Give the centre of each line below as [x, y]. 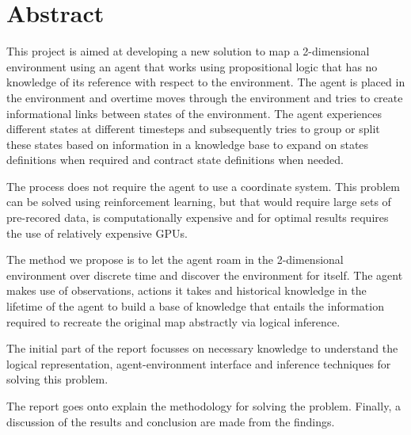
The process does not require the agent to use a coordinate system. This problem [203, 186]
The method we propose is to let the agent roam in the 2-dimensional [175, 259]
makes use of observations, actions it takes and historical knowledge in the [186, 290]
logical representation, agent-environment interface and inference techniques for [199, 363]
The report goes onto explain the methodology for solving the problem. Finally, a [204, 406]
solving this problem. [57, 379]
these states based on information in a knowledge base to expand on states [188, 144]
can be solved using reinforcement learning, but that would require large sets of [199, 202]
